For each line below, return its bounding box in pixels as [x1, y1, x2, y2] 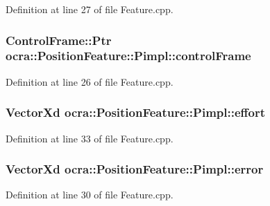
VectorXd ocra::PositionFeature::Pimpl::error [6, 160, 264, 178]
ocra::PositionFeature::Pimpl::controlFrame [6, 47, 251, 64]
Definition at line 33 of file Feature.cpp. [6, 131, 174, 145]
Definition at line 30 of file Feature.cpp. [6, 187, 174, 202]
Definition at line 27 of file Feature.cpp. [6, 2, 174, 16]
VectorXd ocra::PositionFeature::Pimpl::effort [6, 104, 265, 121]
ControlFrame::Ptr [6, 31, 112, 48]
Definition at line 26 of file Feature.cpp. [6, 74, 174, 88]
